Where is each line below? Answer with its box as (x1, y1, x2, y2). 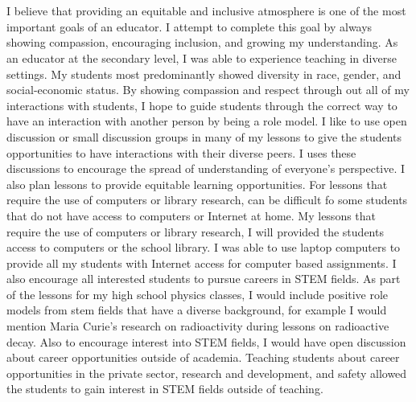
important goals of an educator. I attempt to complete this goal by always (6, 18, 373, 35)
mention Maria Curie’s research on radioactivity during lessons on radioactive (6, 318, 389, 334)
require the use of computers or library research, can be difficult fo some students (6, 191, 408, 208)
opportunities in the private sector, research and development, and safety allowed (6, 364, 407, 381)
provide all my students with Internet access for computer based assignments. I (6, 254, 397, 271)
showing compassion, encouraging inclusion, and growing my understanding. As (6, 34, 398, 51)
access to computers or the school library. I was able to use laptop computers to (6, 239, 401, 256)
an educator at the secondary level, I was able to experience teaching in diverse (6, 49, 397, 66)
